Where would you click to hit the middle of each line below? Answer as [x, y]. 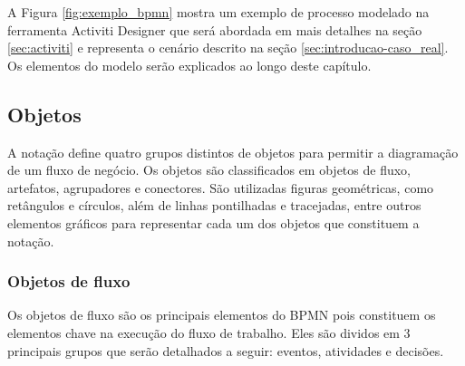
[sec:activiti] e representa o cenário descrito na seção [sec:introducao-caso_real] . [228, 48]
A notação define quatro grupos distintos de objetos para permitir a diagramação [233, 152]
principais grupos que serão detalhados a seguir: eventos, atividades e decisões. [226, 350]
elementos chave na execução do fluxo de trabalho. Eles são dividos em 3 [209, 332]
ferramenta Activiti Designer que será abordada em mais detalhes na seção [215, 29]
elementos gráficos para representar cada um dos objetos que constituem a [213, 222]
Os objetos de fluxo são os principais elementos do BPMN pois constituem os [222, 315]
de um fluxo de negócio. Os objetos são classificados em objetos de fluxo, [209, 170]
